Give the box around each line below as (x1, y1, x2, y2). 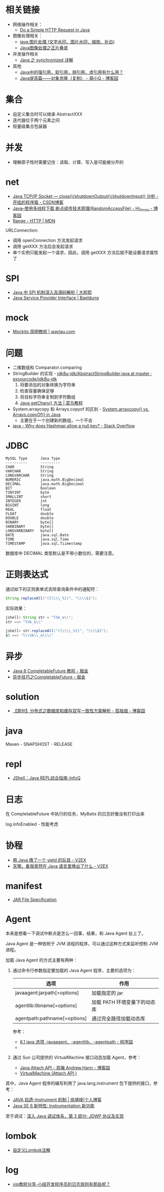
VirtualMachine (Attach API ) (19, 1070, 77, 1076)
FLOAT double (5, 511, 54, 516)
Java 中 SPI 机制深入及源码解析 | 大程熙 (12, 289, 92, 295)
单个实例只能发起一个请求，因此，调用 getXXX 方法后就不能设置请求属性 (12, 249, 159, 255)
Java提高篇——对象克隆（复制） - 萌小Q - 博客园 (19, 75, 119, 81)
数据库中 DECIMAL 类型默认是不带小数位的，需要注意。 (5, 550, 117, 556)
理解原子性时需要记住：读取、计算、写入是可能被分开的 (12, 159, 124, 165)
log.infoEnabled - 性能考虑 (5, 821, 58, 827)
